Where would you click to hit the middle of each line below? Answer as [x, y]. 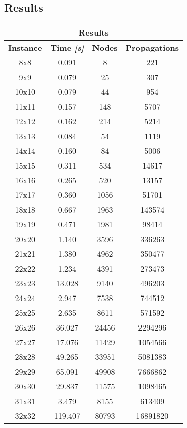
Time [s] [67, 48]
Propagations [152, 48]
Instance [25, 48]
